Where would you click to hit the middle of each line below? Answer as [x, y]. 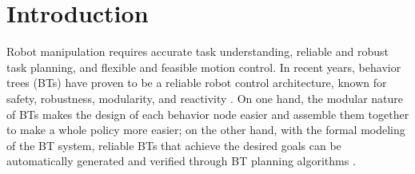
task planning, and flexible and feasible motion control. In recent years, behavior [204, 67]
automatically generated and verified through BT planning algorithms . [181, 161]
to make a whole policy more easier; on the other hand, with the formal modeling [206, 130]
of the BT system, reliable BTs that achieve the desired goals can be [174, 145]
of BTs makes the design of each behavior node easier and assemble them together [208, 114]
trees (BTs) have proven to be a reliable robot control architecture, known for [197, 83]
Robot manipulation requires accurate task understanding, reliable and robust [198, 51]
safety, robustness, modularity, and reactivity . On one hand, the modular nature [205, 98]
